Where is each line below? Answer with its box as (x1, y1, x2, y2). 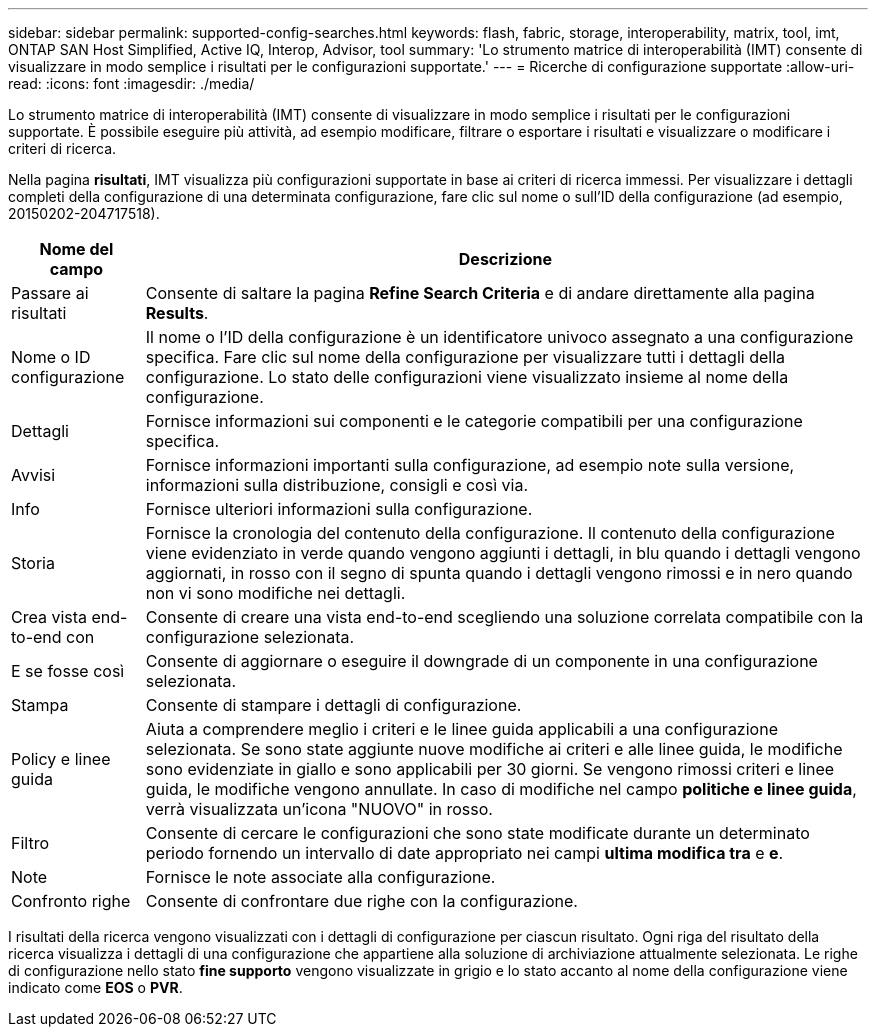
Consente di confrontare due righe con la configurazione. (145, 891, 578, 911)
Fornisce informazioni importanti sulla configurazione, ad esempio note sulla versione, (145, 455, 795, 475)
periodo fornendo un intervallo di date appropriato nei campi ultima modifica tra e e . (145, 843, 784, 863)
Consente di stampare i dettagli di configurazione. (145, 695, 522, 715)
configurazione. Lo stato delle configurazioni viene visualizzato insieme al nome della (145, 367, 789, 387)
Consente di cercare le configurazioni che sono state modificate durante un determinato (145, 823, 810, 843)
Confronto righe (11, 891, 131, 911)
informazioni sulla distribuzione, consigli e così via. (145, 475, 528, 495)
